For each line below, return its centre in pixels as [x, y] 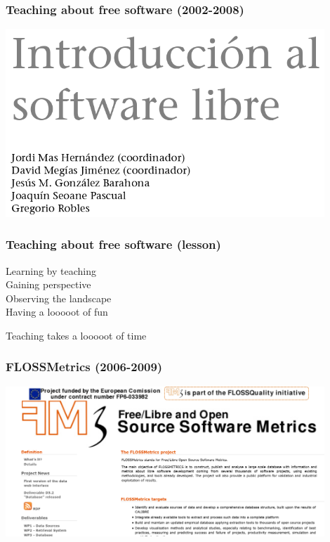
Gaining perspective [48, 284]
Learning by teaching [51, 270]
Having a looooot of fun [57, 312]
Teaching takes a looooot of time [76, 335]
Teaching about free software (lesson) [113, 244]
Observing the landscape [59, 298]
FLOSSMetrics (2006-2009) [84, 367]
